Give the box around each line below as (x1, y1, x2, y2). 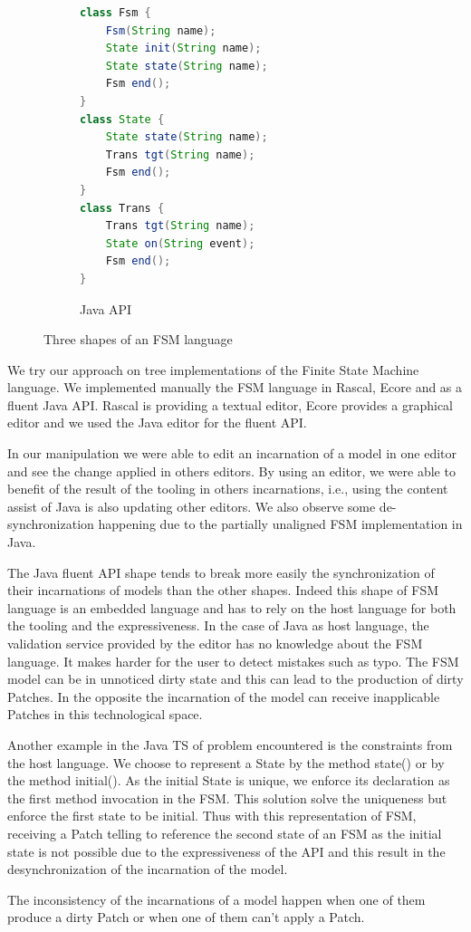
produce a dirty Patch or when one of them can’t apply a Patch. (7, 908, 365, 927)
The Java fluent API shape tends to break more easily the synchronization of (7, 562, 435, 581)
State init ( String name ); (105, 42, 262, 55)
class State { (80, 112, 165, 126)
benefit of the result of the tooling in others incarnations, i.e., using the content (7, 479, 448, 498)
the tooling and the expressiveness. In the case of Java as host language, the (7, 616, 429, 635)
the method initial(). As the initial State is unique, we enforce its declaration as (7, 771, 450, 790)
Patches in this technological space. (7, 705, 203, 724)
